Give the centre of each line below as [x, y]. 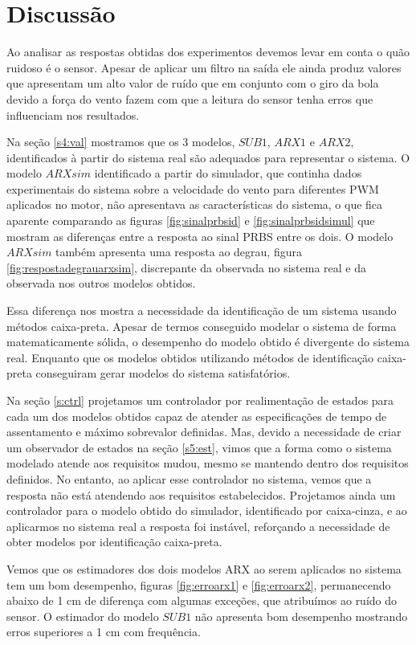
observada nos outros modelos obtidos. [101, 283]
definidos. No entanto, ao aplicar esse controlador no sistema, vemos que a [189, 478]
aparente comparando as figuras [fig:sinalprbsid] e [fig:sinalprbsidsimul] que [191, 220]
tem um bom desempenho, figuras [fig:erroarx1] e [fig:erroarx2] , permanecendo [199, 584]
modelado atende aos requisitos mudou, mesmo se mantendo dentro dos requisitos [208, 463]
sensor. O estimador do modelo [83, 616]
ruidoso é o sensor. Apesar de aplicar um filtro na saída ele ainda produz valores [204, 67]
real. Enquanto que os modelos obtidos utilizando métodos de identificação [190, 357]
